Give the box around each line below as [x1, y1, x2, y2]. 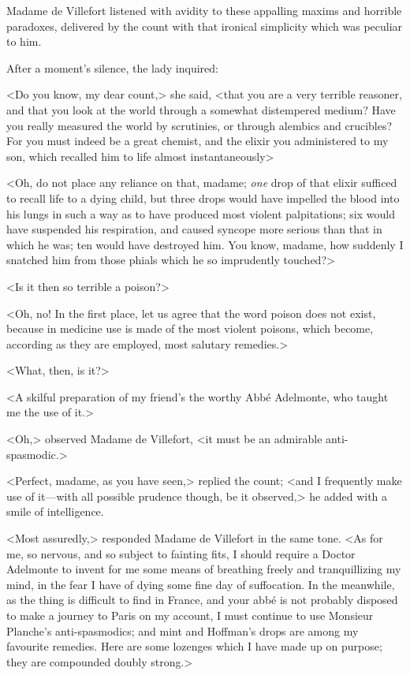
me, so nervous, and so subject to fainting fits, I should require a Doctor [6, 545, 356, 561]
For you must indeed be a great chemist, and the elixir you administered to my [6, 132, 389, 149]
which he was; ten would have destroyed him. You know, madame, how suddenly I [6, 236, 404, 252]
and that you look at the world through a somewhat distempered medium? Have [6, 101, 396, 117]
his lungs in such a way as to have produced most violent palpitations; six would [6, 205, 395, 222]
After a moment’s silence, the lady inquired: [6, 59, 218, 76]
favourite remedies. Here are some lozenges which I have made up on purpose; [6, 638, 382, 654]
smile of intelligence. [6, 503, 104, 520]
